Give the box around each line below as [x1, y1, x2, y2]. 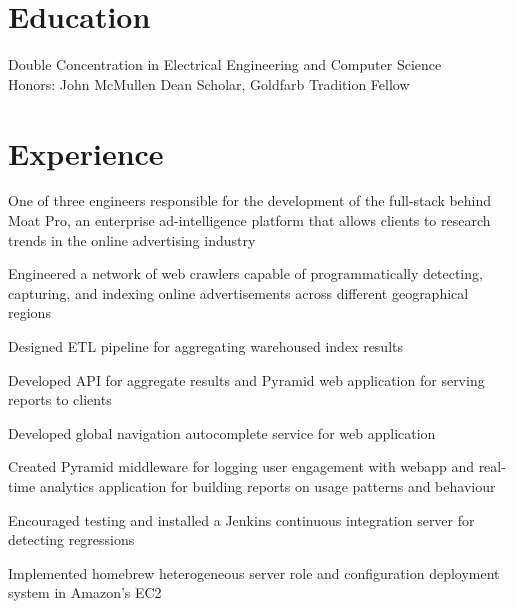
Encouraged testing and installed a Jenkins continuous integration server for [8, 509, 475, 530]
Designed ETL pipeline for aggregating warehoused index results [8, 336, 404, 356]
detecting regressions [8, 529, 135, 550]
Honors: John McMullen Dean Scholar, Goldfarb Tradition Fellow [8, 73, 410, 94]
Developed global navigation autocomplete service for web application [8, 422, 436, 443]
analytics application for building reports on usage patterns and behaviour [39, 475, 496, 496]
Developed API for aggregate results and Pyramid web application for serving [8, 369, 485, 390]
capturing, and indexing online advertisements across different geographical [8, 282, 469, 303]
